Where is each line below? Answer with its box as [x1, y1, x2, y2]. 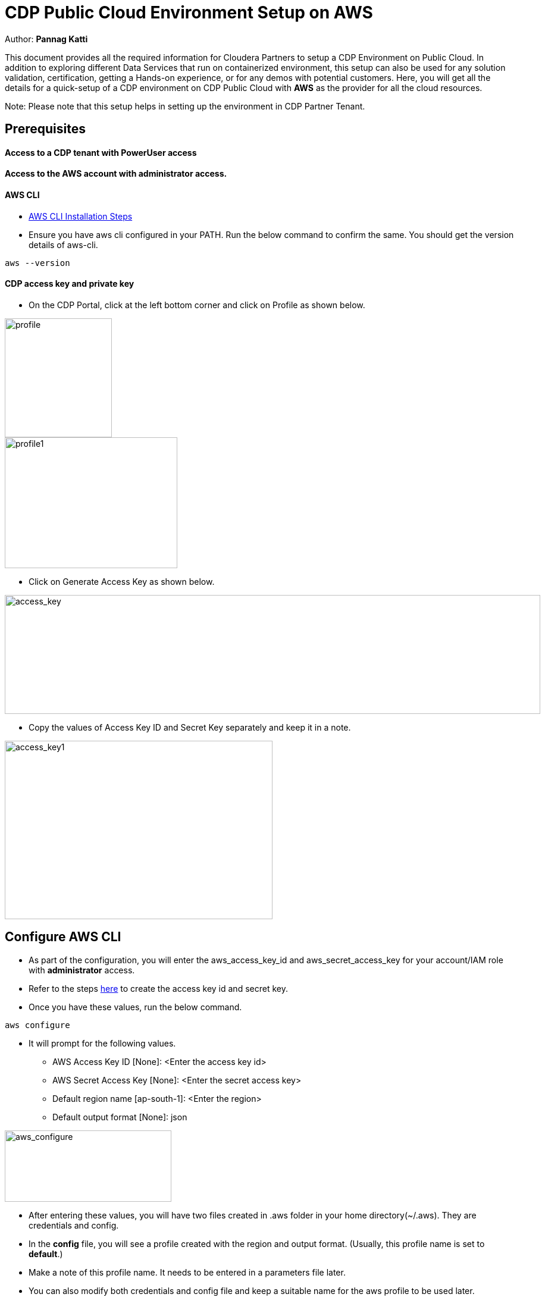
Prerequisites [5, 121, 86, 137]
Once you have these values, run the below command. [29, 1001, 242, 1012]
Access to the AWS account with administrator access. [5, 168, 227, 179]
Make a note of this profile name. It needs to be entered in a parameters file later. [29, 1267, 346, 1277]
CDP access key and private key [5, 278, 134, 289]
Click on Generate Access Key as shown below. [29, 576, 215, 587]
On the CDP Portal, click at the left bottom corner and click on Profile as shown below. [29, 299, 365, 310]
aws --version [5, 258, 70, 268]
